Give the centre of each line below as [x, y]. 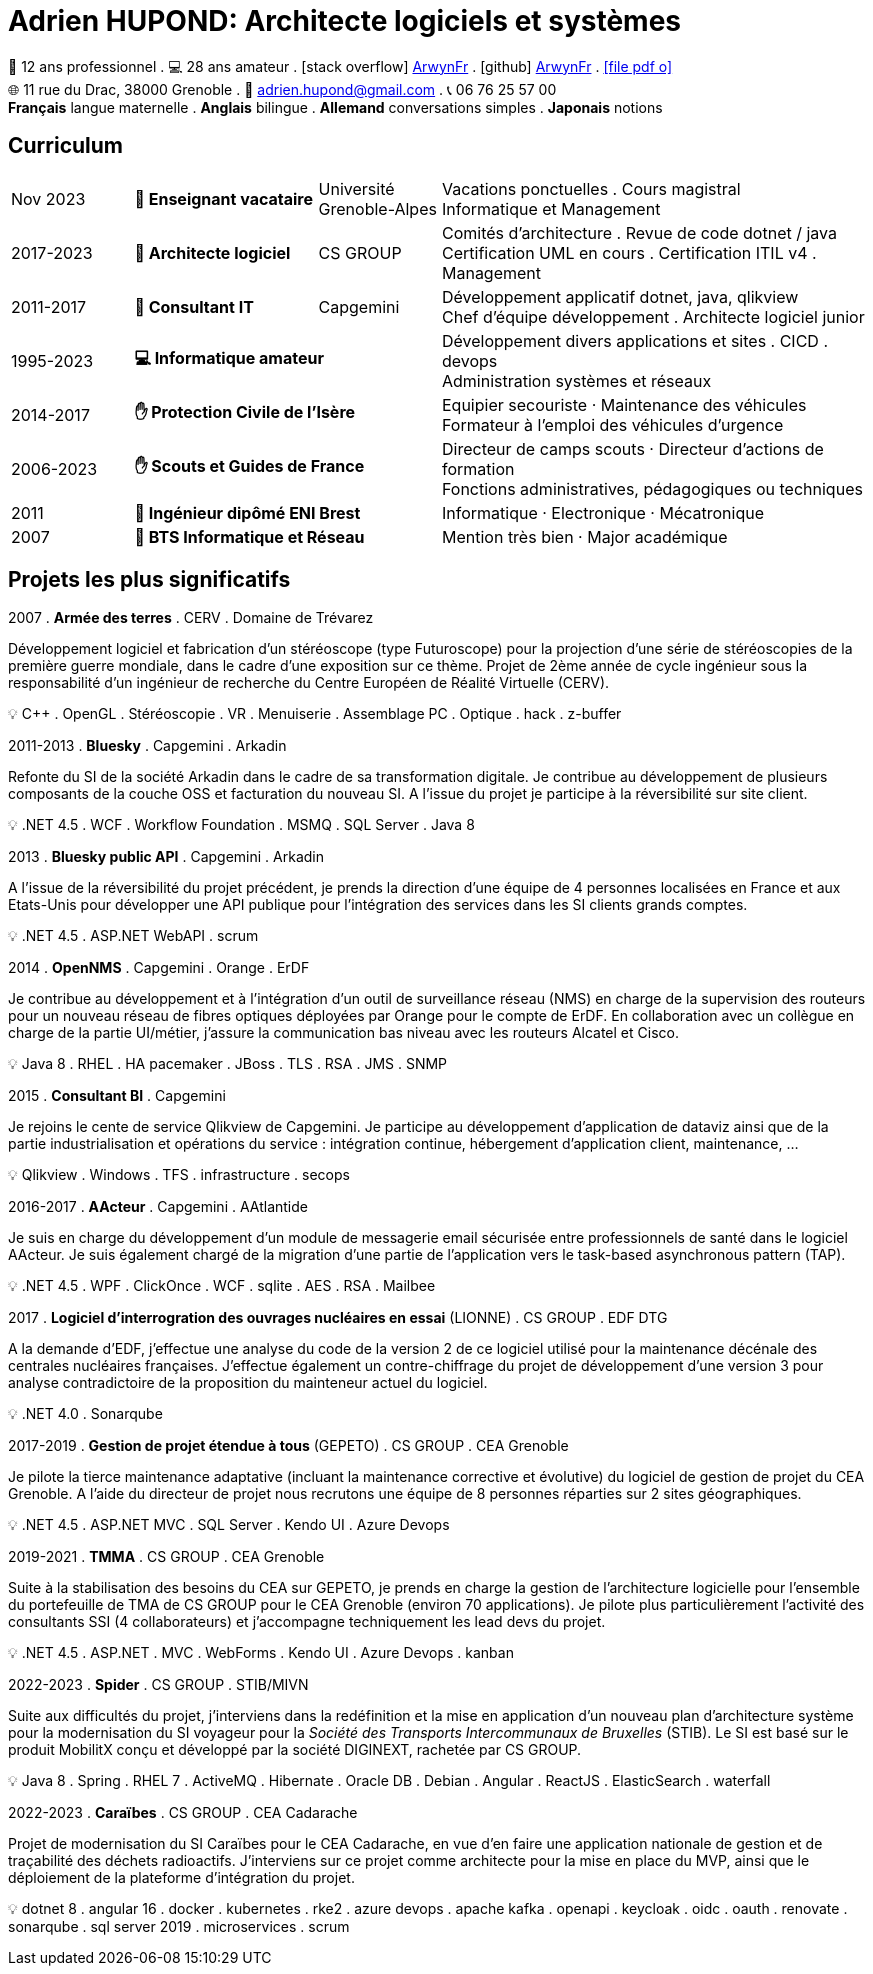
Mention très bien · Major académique [584, 536]
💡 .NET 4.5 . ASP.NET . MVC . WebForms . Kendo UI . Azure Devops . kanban [261, 1653]
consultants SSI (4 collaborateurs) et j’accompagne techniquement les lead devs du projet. [307, 1622]
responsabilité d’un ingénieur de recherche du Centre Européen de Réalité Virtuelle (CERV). [309, 683]
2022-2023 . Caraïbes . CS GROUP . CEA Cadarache [183, 1813]
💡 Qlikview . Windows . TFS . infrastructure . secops [179, 1175]
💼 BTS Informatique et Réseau [249, 536]
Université [356, 188]
